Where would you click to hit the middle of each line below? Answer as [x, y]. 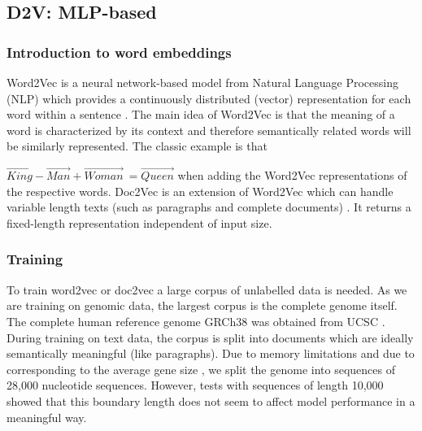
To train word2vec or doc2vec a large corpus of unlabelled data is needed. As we [207, 289]
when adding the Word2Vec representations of [292, 175]
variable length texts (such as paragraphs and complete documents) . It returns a [209, 207]
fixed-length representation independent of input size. [139, 222]
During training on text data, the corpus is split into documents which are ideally [210, 337]
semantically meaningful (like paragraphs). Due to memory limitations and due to [211, 353]
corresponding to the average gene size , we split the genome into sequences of [201, 369]
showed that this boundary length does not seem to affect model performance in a [211, 401]
